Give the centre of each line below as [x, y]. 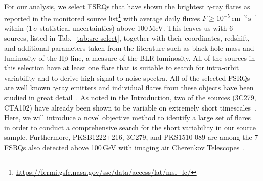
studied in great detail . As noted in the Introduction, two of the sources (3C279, [130, 97]
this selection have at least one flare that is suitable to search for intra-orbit [122, 68]
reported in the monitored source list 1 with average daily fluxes [102, 17]
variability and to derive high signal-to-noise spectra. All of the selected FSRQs [127, 77]
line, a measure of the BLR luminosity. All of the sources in [163, 58]
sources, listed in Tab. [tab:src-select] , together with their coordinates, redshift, [127, 38]
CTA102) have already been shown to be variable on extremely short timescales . [130, 107]
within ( [17, 28]
